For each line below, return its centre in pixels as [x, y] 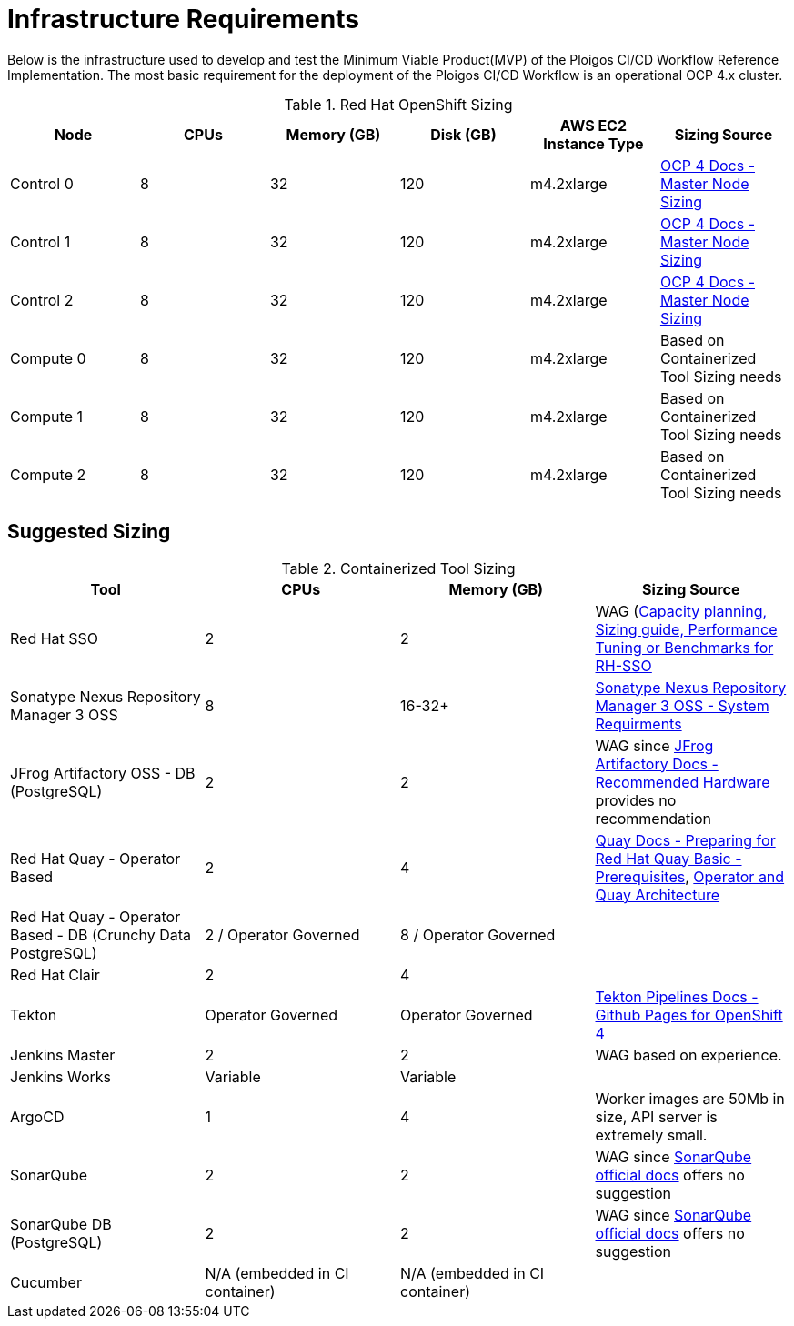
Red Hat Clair [55, 974]
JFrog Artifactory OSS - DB [103, 773]
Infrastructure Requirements [183, 19]
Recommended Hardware [683, 782]
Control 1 [40, 241]
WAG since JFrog [654, 745]
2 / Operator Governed [282, 934]
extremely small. [651, 1135]
